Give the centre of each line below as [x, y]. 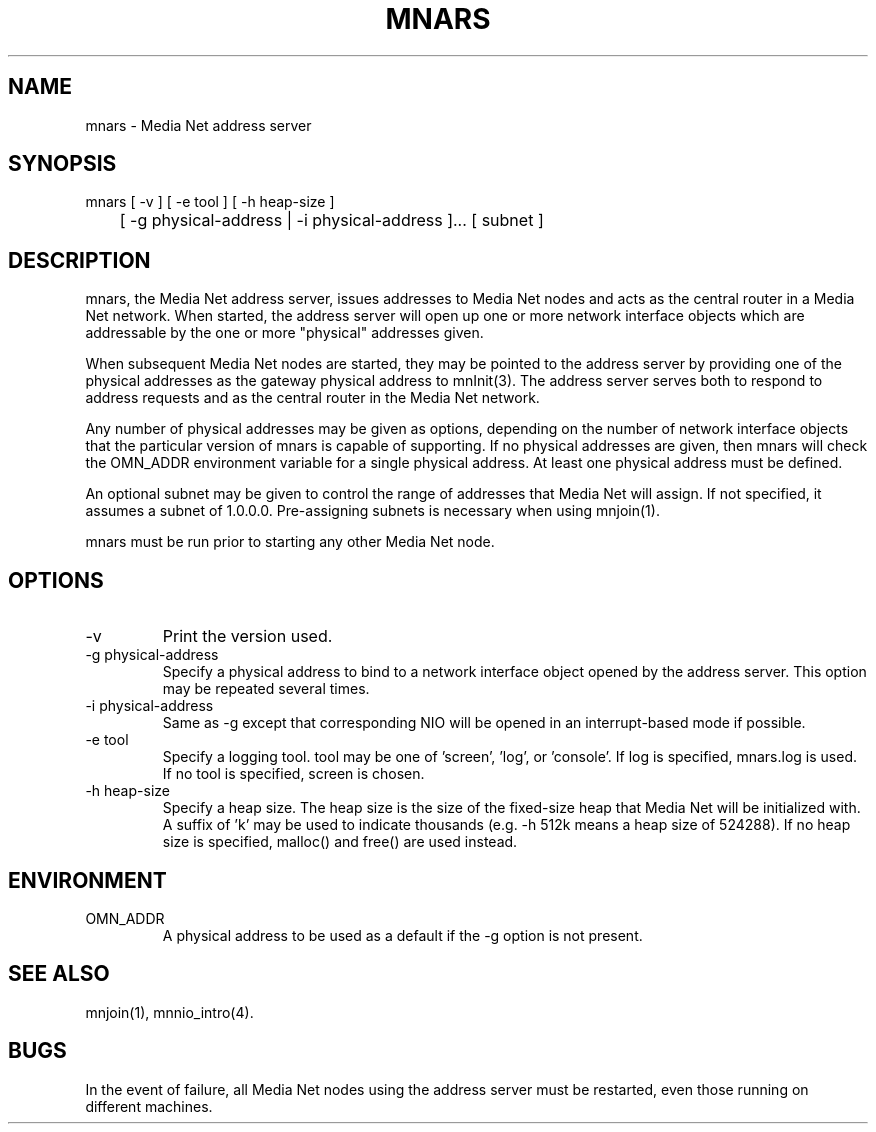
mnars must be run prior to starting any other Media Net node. [290, 542]
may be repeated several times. [266, 689]
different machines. [149, 1106]
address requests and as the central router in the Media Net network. [312, 398]
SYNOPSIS [62, 164]
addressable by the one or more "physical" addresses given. [284, 333]
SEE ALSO [59, 974]
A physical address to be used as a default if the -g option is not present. [402, 935]
